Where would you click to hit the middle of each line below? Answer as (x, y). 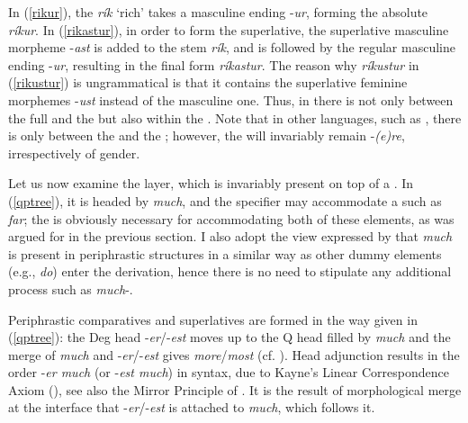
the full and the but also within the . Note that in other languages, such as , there (235, 117)
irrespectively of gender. (74, 153)
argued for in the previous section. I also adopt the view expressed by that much (230, 236)
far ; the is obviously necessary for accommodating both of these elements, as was (231, 218)
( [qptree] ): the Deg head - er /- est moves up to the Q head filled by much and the (229, 337)
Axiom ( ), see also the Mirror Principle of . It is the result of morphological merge (235, 389)
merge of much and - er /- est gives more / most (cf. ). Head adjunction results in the (234, 354)
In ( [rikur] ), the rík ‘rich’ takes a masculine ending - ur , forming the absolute (218, 12)
